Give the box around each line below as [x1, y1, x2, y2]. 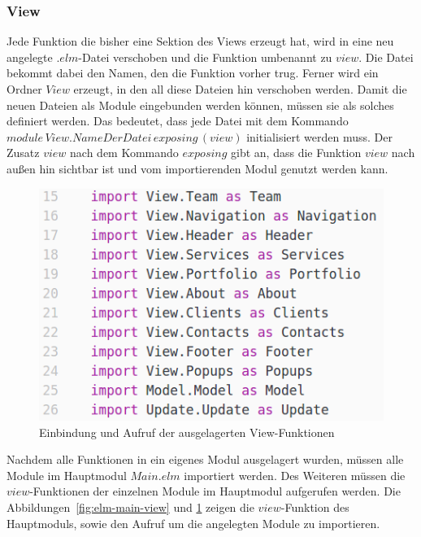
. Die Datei [358, 48, 414, 65]
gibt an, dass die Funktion [231, 144, 362, 161]
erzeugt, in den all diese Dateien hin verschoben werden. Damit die [73, 81, 407, 97]
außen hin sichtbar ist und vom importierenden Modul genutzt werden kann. [7, 159, 388, 177]
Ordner [7, 81, 42, 97]
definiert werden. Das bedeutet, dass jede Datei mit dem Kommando [7, 112, 349, 129]
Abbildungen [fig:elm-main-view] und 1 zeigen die [7, 499, 254, 516]
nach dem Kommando [70, 144, 179, 161]
